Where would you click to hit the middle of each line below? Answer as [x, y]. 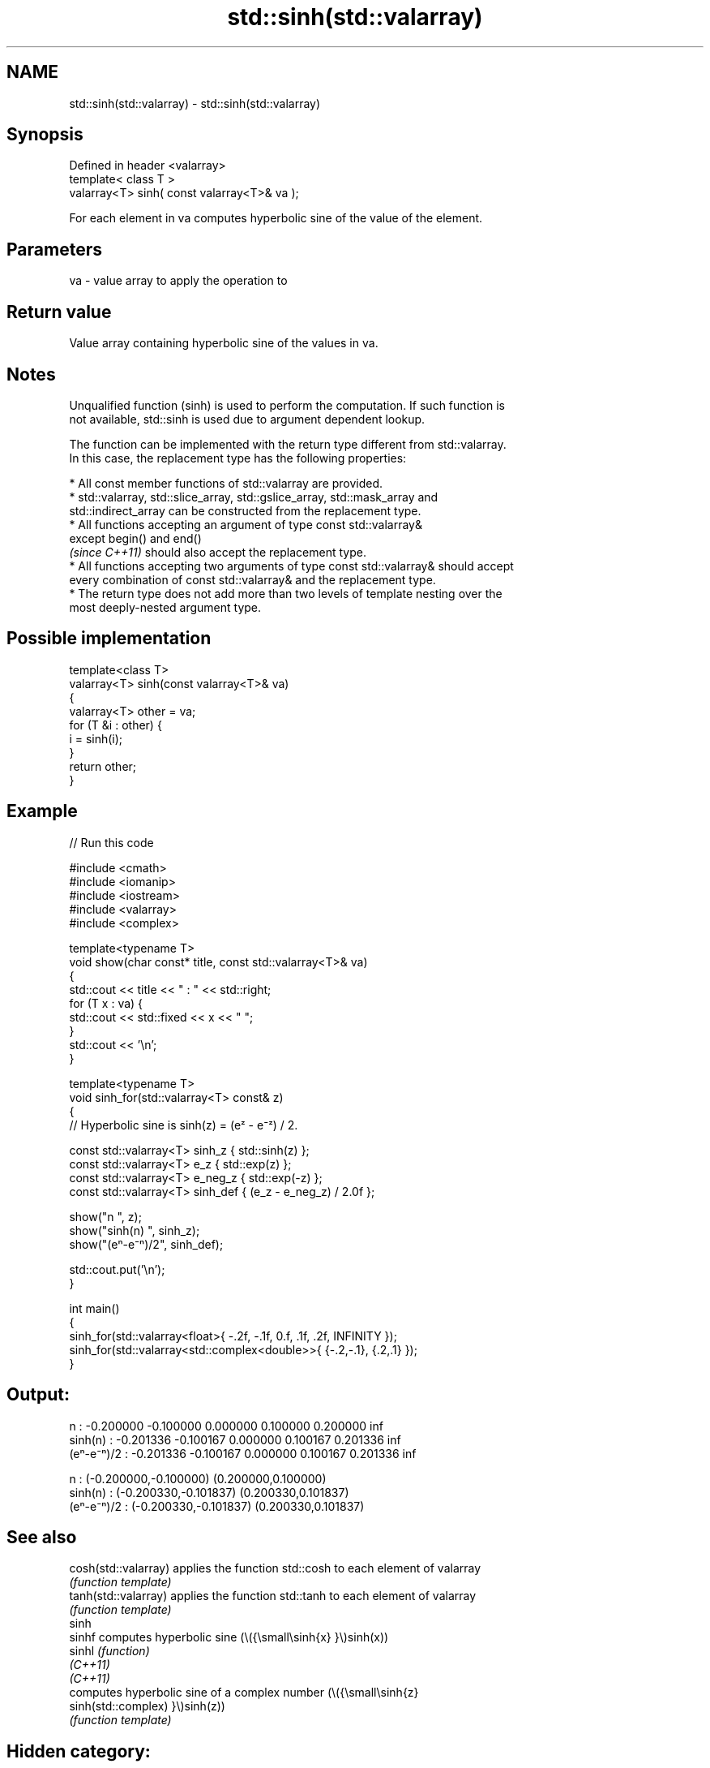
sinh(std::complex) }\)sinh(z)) [147, 1706]
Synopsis [45, 135]
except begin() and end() [135, 538]
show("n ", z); [105, 1216]
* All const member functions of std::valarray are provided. [226, 483]
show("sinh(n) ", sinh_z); [135, 1230]
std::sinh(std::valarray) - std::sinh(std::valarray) [195, 103]
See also [42, 1537]
